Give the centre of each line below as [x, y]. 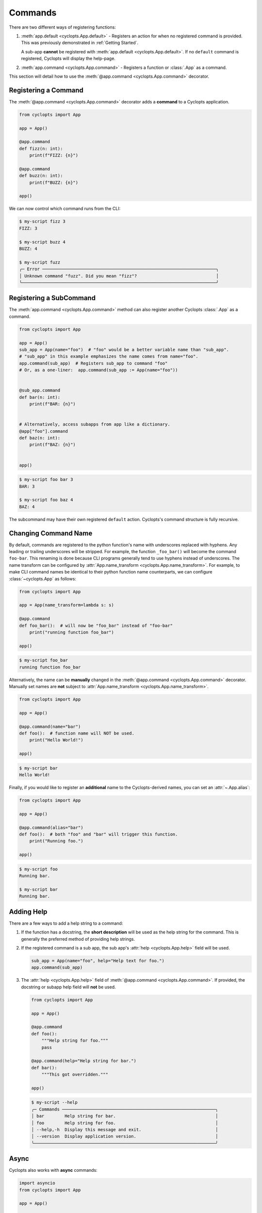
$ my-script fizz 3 [42, 221]
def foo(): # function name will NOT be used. [77, 733]
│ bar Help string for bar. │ [125, 1116]
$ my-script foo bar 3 [46, 480]
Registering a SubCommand [52, 298]
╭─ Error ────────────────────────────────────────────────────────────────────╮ [119, 269]
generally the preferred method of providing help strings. [78, 939]
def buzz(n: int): [41, 176]
